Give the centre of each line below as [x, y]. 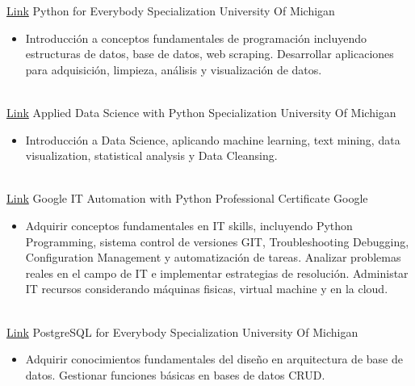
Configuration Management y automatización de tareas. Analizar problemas [213, 257]
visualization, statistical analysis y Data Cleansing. [151, 155]
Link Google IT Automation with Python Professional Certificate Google [187, 198]
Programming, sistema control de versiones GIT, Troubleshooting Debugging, [217, 241]
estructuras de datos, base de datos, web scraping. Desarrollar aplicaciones [210, 54]
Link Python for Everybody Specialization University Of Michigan [171, 10]
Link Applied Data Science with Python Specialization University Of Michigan [201, 112]
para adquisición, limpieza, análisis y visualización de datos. [174, 69]
